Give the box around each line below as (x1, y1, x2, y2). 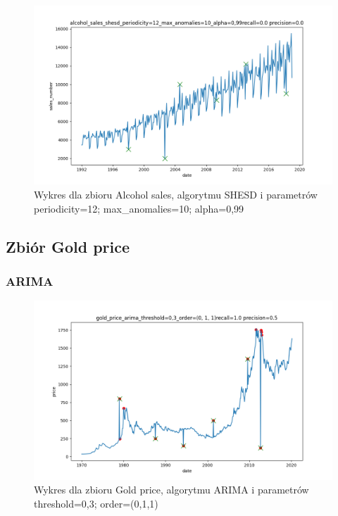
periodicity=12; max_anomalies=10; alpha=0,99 (34, 201, 244, 215)
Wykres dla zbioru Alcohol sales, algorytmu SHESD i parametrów (34, 187, 318, 201)
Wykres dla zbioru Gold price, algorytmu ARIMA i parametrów (34, 482, 309, 497)
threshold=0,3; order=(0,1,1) (34, 496, 158, 510)
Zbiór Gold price (6, 235, 130, 257)
